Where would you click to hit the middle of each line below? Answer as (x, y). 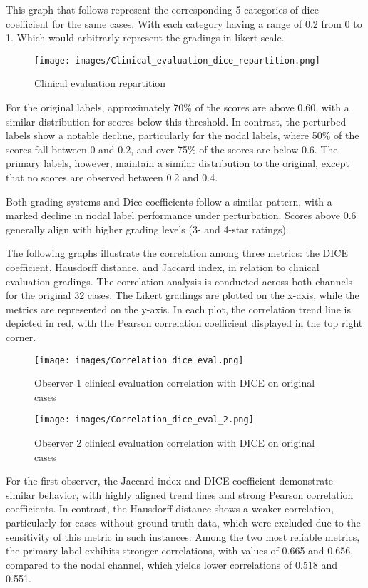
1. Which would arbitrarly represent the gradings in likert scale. (145, 37)
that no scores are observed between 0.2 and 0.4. (112, 177)
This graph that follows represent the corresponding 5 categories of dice (162, 9)
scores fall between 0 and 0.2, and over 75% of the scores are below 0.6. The (172, 149)
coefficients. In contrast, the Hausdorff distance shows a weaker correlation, (170, 508)
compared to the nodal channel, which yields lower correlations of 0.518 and (172, 564)
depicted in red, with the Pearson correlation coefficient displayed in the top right (184, 323)
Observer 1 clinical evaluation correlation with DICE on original (175, 383)
